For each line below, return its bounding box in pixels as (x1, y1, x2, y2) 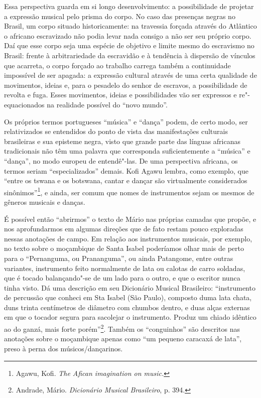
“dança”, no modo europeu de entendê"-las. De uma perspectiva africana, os (4, 155, 238, 166)
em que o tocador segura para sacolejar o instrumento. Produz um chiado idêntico (4, 312, 256, 322)
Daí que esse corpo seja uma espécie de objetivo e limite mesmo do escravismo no (4, 40, 254, 51)
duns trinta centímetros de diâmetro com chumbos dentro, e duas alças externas (4, 302, 250, 312)
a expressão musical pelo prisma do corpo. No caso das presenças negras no (4, 11, 235, 21)
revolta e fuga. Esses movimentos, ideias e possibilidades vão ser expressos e (4, 89, 237, 100)
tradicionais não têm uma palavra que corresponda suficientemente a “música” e (4, 146, 250, 156)
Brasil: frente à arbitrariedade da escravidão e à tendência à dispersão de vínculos (4, 50, 255, 60)
